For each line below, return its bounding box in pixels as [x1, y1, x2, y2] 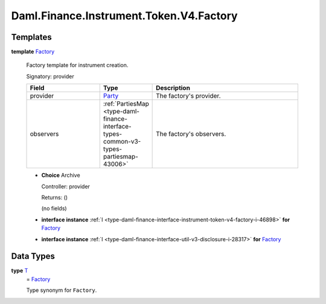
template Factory [11, 48, 55, 55]
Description [156, 84, 190, 92]
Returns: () [41, 194, 68, 201]
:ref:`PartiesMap [103, 100, 149, 108]
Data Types [11, 251, 56, 262]
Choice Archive [41, 172, 81, 179]
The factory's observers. [156, 130, 226, 138]
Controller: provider [41, 183, 91, 190]
